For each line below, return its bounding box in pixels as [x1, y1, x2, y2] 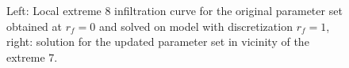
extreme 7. [6, 48, 58, 65]
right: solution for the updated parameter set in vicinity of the [6, 33, 309, 50]
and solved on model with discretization [98, 17, 293, 34]
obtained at [6, 17, 63, 34]
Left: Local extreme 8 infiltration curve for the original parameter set [6, 2, 343, 18]
